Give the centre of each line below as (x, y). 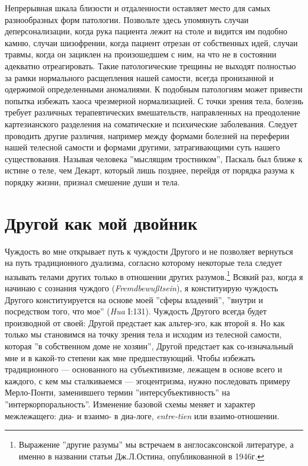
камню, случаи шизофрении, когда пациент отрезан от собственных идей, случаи (151, 42)
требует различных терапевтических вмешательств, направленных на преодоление (153, 112)
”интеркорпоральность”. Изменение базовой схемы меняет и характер (130, 404)
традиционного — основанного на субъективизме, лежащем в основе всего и (144, 369)
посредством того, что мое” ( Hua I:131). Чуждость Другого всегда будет (136, 311)
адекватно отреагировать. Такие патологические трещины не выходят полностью (150, 65)
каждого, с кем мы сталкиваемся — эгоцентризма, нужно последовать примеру (148, 380)
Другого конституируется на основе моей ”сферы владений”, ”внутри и (134, 299)
